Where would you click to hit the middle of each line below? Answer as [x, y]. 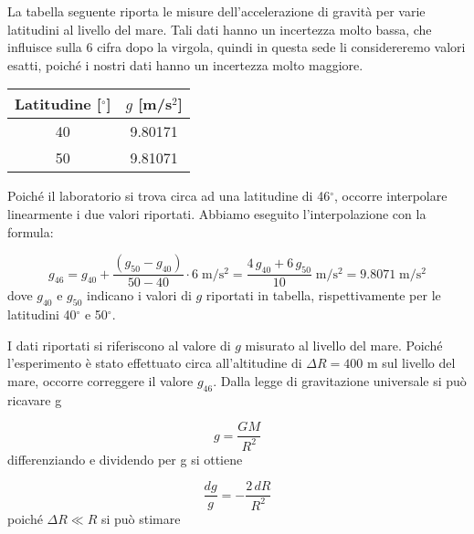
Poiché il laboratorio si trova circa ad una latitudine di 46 [169, 196]
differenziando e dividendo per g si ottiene [125, 459]
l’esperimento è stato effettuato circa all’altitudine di [155, 363]
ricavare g [35, 399]
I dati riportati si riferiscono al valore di [119, 345]
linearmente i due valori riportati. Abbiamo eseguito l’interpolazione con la [217, 213]
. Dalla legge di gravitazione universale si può [340, 380]
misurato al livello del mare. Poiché [344, 345]
